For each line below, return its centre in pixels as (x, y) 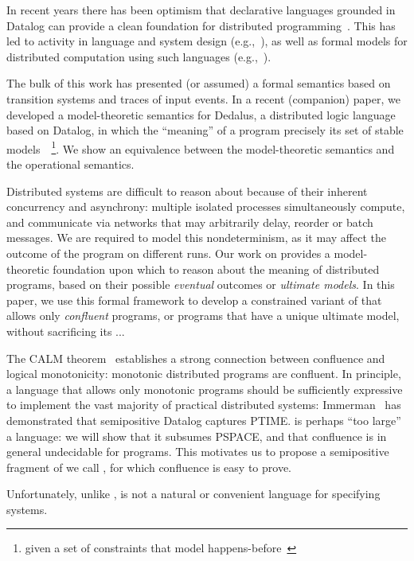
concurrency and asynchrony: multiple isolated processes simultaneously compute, (206, 206)
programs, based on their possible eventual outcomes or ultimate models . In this (201, 284)
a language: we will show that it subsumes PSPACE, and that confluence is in (197, 436)
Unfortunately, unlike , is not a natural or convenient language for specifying (193, 494)
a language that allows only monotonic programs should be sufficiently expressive (205, 389)
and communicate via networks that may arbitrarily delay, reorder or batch (190, 222)
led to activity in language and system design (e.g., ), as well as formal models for (207, 41)
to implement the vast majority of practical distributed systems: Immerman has (204, 405)
